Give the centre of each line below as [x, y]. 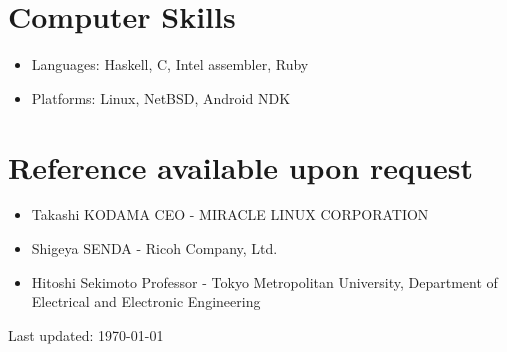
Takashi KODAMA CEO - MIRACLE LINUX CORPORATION [230, 214]
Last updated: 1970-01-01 [86, 334]
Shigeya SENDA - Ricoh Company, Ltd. [154, 248]
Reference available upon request [240, 166]
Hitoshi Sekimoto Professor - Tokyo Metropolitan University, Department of [264, 281]
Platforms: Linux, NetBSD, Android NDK [161, 97]
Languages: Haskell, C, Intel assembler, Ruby [170, 64]
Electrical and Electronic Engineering [146, 301]
